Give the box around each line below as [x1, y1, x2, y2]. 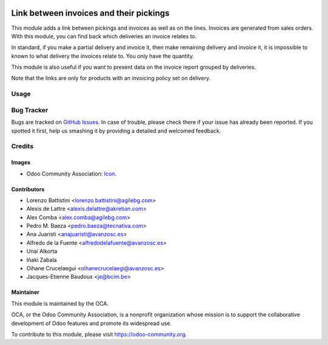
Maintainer [11, 289, 39, 296]
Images [11, 159, 30, 166]
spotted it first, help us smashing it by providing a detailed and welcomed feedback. [11, 127, 221, 134]
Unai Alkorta [26, 248, 58, 255]
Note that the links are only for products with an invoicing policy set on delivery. [11, 75, 211, 82]
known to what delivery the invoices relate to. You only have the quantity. [11, 52, 194, 60]
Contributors [11, 185, 45, 193]
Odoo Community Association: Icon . [26, 170, 117, 177]
